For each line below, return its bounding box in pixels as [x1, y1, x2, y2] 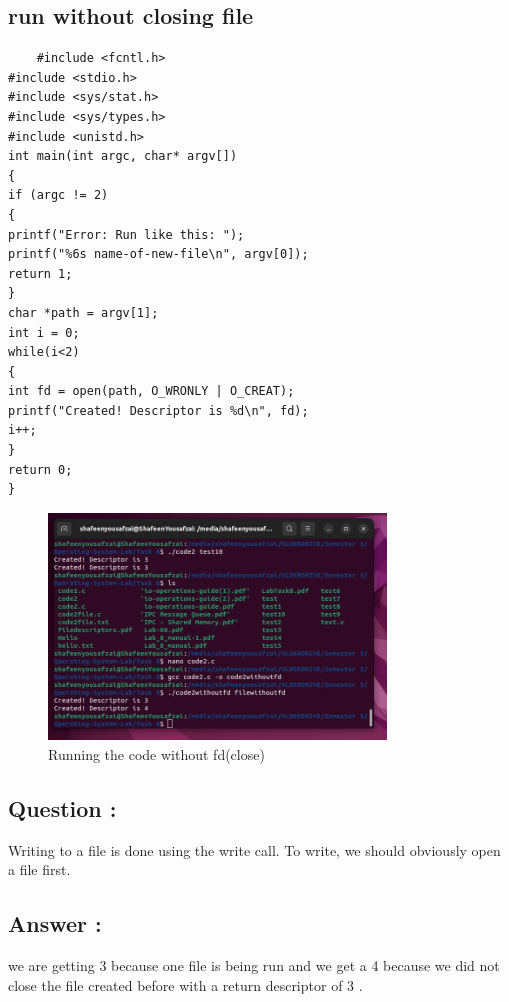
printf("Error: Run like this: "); [8, 227, 245, 242]
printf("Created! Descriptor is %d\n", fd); [8, 403, 309, 418]
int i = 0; [8, 325, 80, 340]
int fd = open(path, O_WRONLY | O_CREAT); [8, 384, 295, 399]
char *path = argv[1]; [8, 305, 159, 320]
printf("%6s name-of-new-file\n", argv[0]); [8, 247, 309, 262]
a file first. [8, 859, 71, 880]
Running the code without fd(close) [48, 744, 265, 765]
